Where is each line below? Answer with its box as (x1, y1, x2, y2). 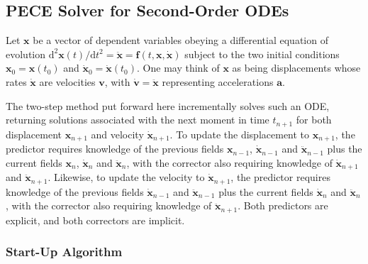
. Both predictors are (238, 198, 328, 213)
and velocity (91, 126, 144, 141)
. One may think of (137, 60, 220, 75)
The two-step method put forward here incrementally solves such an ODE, (6, 98, 330, 113)
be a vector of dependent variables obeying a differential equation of (33, 33, 328, 48)
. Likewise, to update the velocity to (48, 170, 205, 185)
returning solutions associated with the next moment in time (6, 112, 269, 127)
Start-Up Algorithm (6, 243, 123, 260)
